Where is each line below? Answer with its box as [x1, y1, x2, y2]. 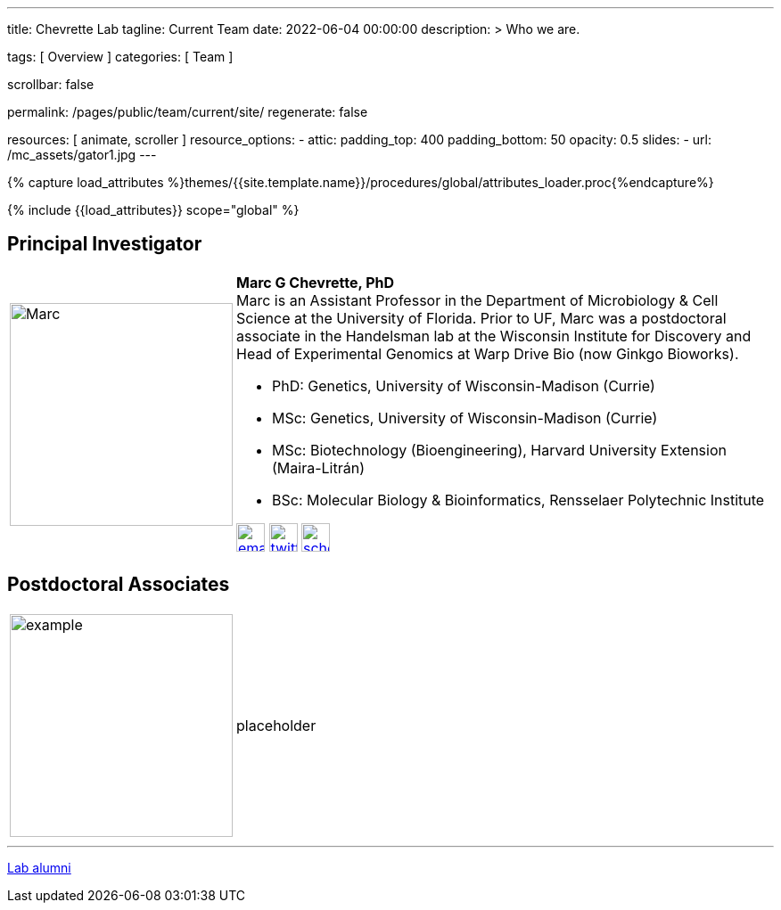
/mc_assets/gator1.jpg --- [7, 147, 157, 162]
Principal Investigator [7, 233, 202, 256]
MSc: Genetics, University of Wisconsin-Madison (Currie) [272, 408, 658, 427]
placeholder [236, 716, 317, 734]
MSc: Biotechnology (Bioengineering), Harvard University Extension [272, 440, 727, 459]
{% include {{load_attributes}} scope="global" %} [7, 202, 300, 217]
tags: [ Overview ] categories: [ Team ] [7, 49, 234, 64]
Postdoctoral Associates [7, 573, 230, 596]
